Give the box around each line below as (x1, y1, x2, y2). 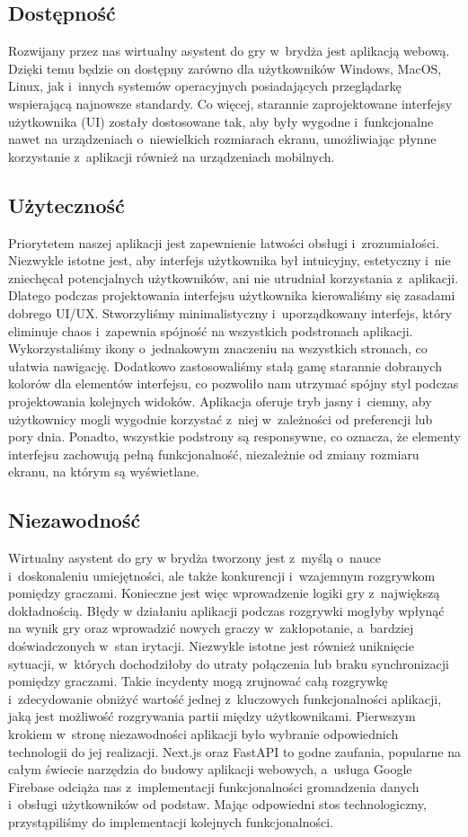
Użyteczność (8, 191, 125, 218)
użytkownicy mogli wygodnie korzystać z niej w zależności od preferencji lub (8, 409, 433, 428)
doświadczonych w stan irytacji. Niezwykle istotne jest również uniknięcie (8, 637, 414, 655)
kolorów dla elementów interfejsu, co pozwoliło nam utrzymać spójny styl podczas (8, 374, 459, 393)
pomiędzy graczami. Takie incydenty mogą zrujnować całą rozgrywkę (8, 672, 388, 690)
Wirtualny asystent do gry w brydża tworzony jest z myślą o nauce (8, 548, 382, 567)
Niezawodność (8, 506, 141, 534)
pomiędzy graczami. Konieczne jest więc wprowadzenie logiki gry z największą (8, 583, 440, 602)
